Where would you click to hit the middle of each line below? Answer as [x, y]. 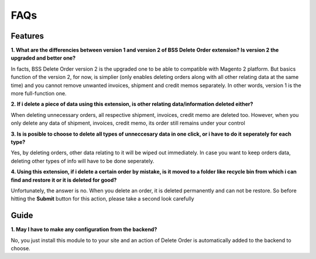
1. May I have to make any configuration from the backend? [84, 229]
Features [27, 36]
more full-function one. [39, 94]
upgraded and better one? [43, 58]
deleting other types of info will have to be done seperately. [83, 161]
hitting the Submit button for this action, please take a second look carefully [102, 199]
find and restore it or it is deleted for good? [64, 180]
